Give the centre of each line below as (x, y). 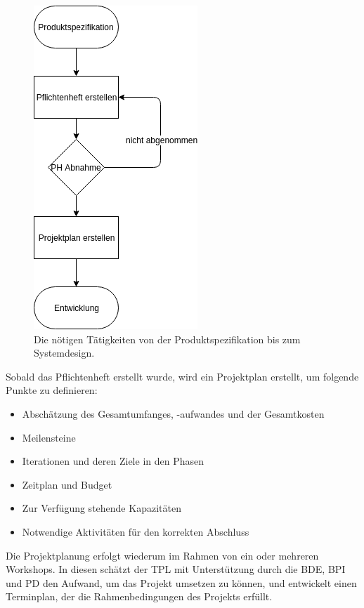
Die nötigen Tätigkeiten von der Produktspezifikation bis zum (167, 339)
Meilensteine (49, 437)
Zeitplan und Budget (67, 484)
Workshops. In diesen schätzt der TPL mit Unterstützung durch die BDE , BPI (176, 569)
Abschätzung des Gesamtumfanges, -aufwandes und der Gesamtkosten (173, 413)
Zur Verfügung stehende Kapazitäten (102, 508)
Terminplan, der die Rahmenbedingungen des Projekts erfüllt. (139, 596)
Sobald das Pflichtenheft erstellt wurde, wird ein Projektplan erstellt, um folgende (182, 376)
